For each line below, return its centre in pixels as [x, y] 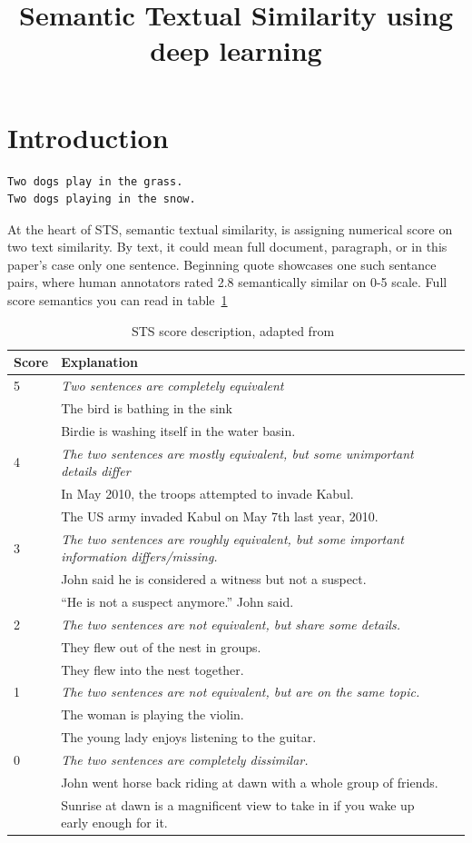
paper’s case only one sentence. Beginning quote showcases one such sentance [222, 264]
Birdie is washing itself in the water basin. [178, 430]
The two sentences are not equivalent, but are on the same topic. [241, 692]
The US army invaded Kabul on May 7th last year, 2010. [220, 516]
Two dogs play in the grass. [95, 181]
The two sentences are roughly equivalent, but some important [232, 538]
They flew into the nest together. [152, 669]
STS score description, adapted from [233, 330]
